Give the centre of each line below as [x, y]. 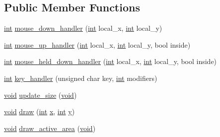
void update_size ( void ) [40, 95]
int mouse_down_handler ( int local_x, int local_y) [83, 28]
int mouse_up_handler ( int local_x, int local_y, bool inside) [97, 44]
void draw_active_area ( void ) [50, 128]
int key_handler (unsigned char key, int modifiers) [81, 78]
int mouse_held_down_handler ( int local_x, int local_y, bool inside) [110, 61]
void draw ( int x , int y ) [39, 111]
